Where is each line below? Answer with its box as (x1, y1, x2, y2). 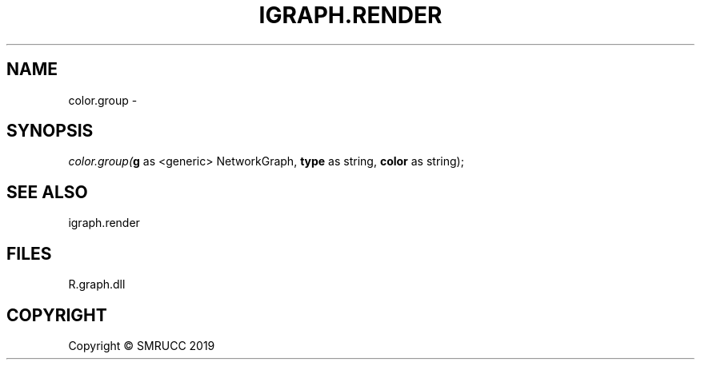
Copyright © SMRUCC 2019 (68, 338, 215, 352)
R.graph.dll (68, 277, 126, 292)
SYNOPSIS (6, 121, 94, 141)
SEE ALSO (6, 181, 88, 202)
